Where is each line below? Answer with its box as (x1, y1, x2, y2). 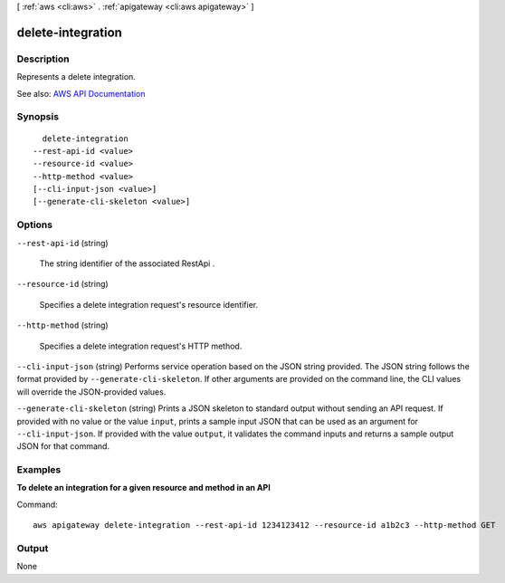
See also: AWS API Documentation (16, 88, 146, 99)
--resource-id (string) (16, 279, 109, 290)
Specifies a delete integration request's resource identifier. (39, 299, 258, 310)
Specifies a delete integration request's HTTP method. (39, 340, 243, 351)
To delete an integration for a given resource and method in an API (16, 483, 271, 493)
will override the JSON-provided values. (16, 386, 167, 397)
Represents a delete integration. (16, 72, 136, 82)
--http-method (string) (16, 320, 109, 330)
